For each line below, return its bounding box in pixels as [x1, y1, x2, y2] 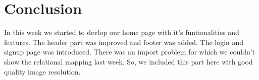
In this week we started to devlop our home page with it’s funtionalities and [4, 27, 239, 37]
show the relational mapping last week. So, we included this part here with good [4, 56, 253, 66]
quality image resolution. [4, 66, 81, 76]
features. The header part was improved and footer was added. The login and [4, 36, 244, 47]
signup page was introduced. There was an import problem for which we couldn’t [4, 46, 255, 57]
